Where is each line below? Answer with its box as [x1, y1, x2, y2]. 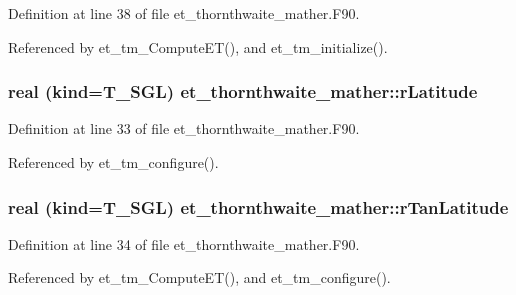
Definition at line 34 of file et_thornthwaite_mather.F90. [8, 233, 360, 254]
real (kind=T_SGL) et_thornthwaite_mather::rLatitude [8, 79, 478, 104]
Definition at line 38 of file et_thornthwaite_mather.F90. [8, 3, 360, 23]
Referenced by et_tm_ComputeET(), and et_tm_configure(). [8, 267, 391, 288]
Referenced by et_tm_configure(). [8, 152, 219, 172]
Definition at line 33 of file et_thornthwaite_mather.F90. [8, 118, 360, 139]
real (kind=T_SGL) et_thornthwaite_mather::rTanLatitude [8, 194, 509, 219]
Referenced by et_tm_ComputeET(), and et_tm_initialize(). [8, 36, 388, 57]
